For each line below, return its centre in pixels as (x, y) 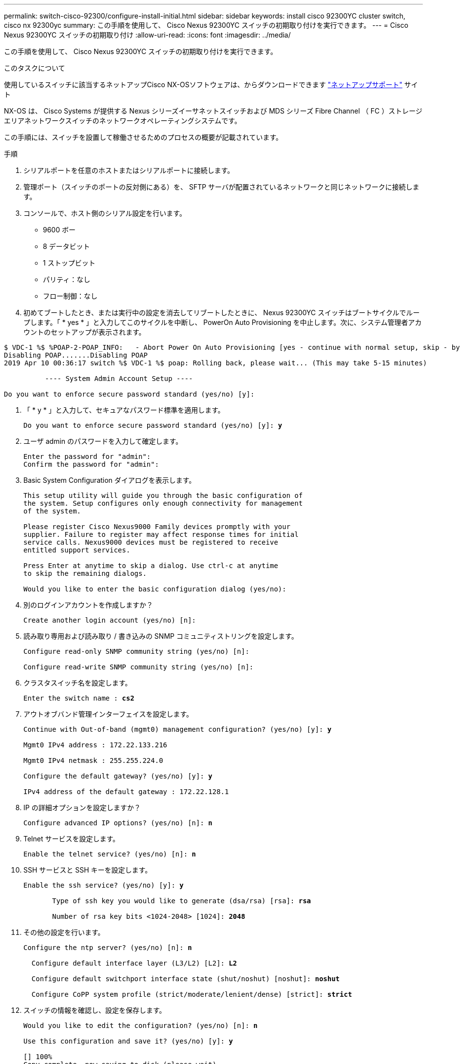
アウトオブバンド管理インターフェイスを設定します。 (108, 714)
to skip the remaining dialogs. (85, 573)
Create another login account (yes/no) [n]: (110, 620)
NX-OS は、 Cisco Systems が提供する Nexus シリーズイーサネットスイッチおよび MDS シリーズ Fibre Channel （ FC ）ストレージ (213, 111)
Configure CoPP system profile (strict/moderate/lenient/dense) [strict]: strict (192, 994)
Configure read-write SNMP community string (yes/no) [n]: (139, 667)
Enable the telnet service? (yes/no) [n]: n (110, 854)
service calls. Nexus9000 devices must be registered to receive (151, 542)
